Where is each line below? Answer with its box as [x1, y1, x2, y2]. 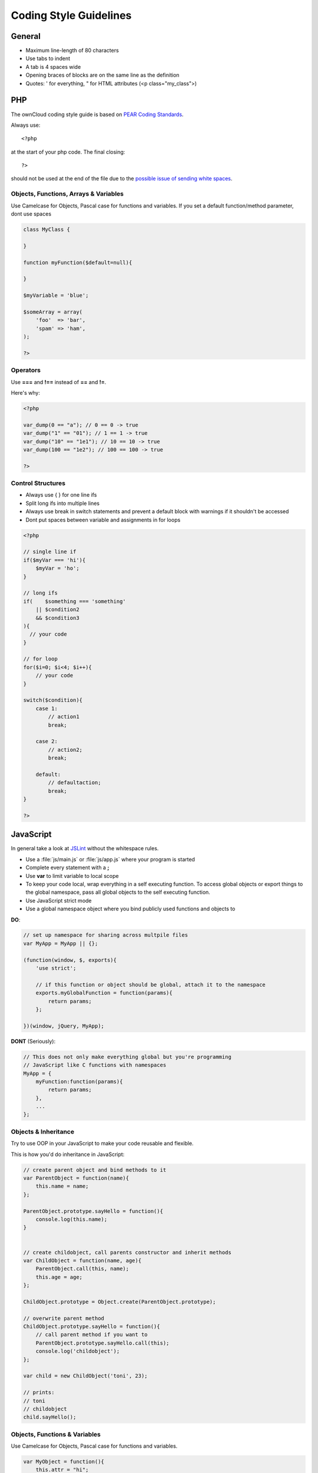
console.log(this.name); [35, 1216, 108, 1223]
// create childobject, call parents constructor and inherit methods [23, 1249, 232, 1256]
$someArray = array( [23, 308, 82, 315]
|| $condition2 [35, 606, 79, 613]
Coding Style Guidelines [11, 9, 132, 22]
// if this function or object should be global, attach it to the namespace [35, 981, 266, 988]
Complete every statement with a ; [25, 864, 110, 871]
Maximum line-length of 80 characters [25, 47, 119, 54]
